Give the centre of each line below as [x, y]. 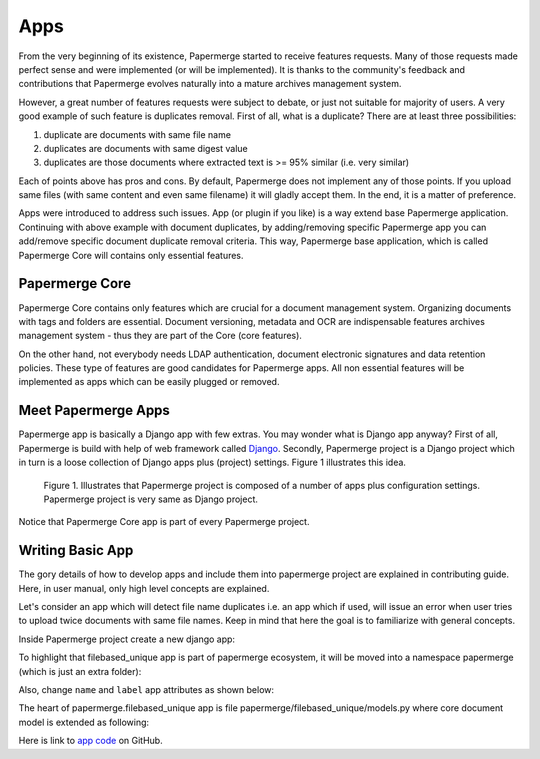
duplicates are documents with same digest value [146, 148]
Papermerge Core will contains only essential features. [131, 255]
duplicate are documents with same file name [137, 134]
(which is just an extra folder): [80, 671]
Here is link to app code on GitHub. [91, 741]
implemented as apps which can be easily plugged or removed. [149, 382]
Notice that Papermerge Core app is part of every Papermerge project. [164, 522]
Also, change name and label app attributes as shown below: [146, 689]
